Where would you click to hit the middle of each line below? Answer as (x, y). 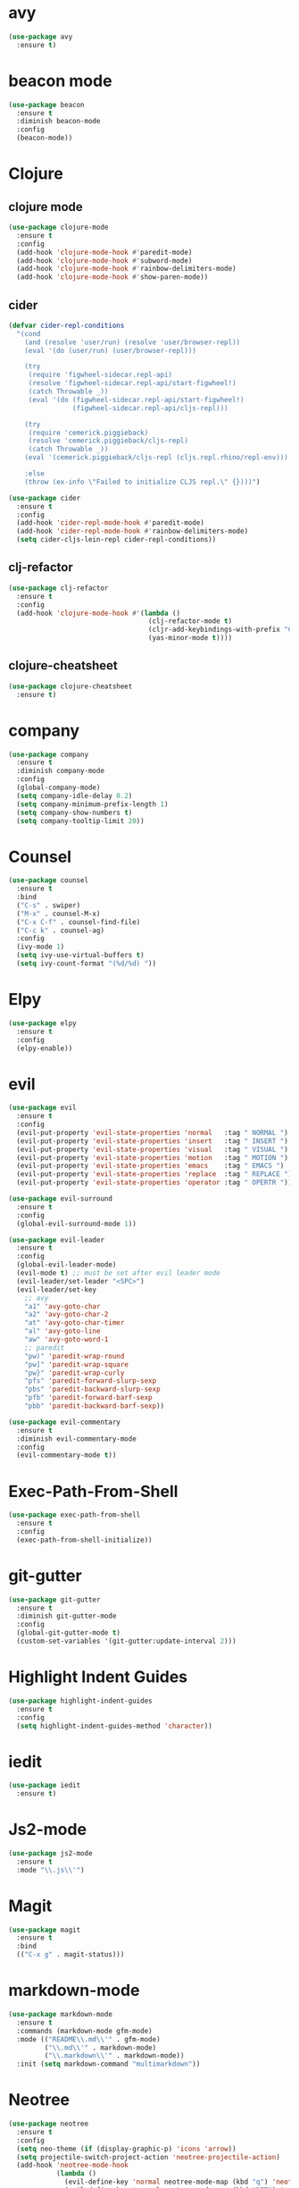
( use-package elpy (42, 1023)
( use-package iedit (45, 1786)
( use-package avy (41, 37)
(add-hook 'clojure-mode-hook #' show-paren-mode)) (112, 277)
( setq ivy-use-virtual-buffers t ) (80, 955)
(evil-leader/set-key (57, 1290)
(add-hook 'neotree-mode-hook (72, 2166)
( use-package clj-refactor (58, 588)
